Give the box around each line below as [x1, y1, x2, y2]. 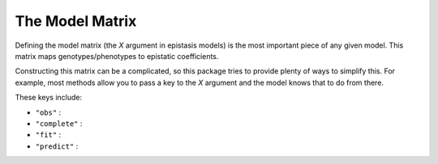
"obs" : [35, 107, 62, 117]
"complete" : [35, 118, 83, 128]
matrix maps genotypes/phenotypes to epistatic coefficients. [15, 51, 219, 61]
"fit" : [35, 130, 62, 140]
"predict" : [35, 141, 79, 151]
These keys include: [15, 93, 83, 103]
